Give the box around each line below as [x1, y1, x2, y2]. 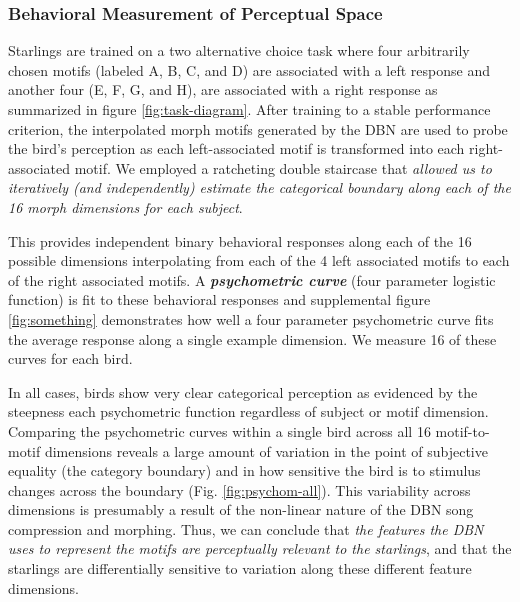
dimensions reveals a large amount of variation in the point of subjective [44, 440, 488, 461]
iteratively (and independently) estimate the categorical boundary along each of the [8, 177, 511, 198]
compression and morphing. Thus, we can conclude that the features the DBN [8, 518, 484, 539]
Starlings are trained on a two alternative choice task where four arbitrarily [8, 40, 470, 61]
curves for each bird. [8, 348, 133, 369]
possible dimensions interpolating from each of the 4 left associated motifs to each [8, 250, 510, 271]
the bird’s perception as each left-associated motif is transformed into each [8, 138, 465, 159]
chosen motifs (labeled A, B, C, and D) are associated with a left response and [8, 59, 490, 80]
